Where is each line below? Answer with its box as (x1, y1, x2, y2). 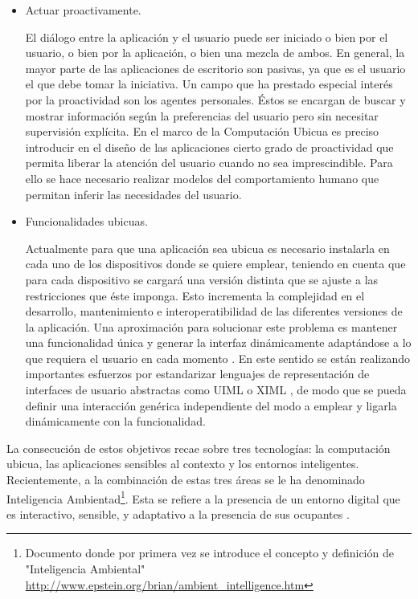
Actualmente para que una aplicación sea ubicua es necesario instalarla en (25, 239, 390, 256)
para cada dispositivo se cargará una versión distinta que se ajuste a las (25, 271, 379, 287)
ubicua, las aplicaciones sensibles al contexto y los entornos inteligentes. (6, 455, 359, 472)
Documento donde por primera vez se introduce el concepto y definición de (25, 544, 394, 561)
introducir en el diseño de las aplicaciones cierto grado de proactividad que (25, 138, 394, 155)
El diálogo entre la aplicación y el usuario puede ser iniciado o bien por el (25, 28, 388, 45)
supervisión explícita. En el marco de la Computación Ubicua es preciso (25, 123, 379, 140)
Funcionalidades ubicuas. (25, 213, 148, 230)
